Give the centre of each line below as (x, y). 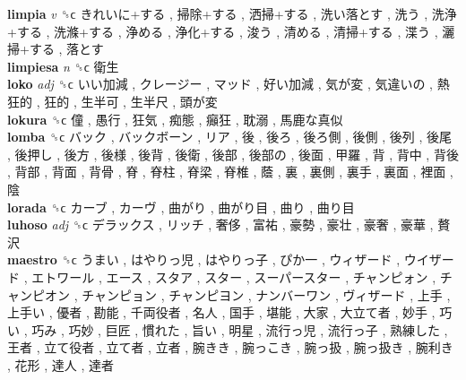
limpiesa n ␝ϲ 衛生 (63, 66)
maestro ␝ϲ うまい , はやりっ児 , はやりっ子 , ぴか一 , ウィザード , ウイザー (231, 259)
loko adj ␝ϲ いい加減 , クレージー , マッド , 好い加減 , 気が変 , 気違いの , (220, 84)
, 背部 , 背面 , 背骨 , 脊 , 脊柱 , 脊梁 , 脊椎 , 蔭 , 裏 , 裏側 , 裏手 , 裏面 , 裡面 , (230, 172)
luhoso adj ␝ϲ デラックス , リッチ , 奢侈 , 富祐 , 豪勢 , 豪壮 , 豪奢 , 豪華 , (220, 225)
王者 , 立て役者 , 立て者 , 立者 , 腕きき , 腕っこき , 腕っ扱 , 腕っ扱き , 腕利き (230, 347)
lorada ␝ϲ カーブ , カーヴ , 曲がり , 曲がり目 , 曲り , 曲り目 (181, 207)
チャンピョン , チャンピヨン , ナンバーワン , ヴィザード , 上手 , (266, 294)
